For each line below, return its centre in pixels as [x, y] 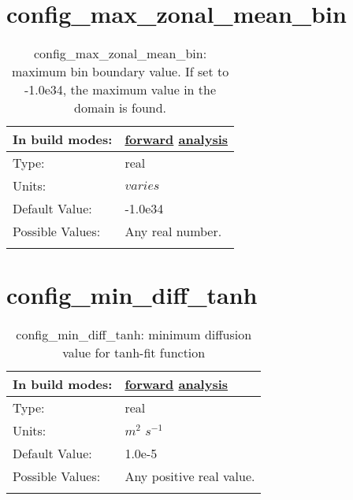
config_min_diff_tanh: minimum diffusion [134, 335]
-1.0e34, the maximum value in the [120, 90]
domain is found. [121, 108]
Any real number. [173, 231]
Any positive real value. [190, 476]
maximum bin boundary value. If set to [120, 72]
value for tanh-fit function [134, 353]
